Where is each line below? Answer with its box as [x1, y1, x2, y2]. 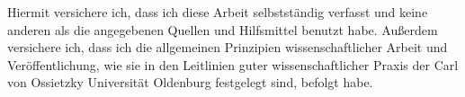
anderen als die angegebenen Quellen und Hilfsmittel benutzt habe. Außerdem [7, 20, 438, 39]
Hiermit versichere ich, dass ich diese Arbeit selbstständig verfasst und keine [7, 3, 428, 21]
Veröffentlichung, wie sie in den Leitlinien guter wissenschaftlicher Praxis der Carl [7, 55, 459, 74]
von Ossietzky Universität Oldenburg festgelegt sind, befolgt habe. [7, 73, 373, 92]
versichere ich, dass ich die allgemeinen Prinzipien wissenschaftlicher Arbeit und [7, 38, 448, 57]
